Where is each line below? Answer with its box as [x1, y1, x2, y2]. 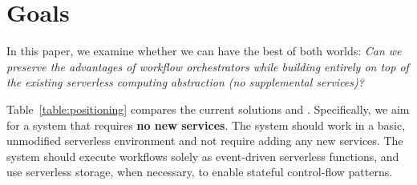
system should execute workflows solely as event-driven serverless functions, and [6, 147, 399, 164]
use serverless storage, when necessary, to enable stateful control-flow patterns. [6, 163, 393, 180]
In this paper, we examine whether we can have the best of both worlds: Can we [6, 42, 402, 59]
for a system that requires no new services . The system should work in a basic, [6, 116, 406, 133]
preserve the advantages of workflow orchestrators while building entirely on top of [6, 58, 409, 74]
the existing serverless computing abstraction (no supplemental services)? [6, 74, 364, 90]
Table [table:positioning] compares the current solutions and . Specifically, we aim [6, 100, 410, 117]
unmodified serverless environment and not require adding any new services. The [6, 132, 403, 149]
